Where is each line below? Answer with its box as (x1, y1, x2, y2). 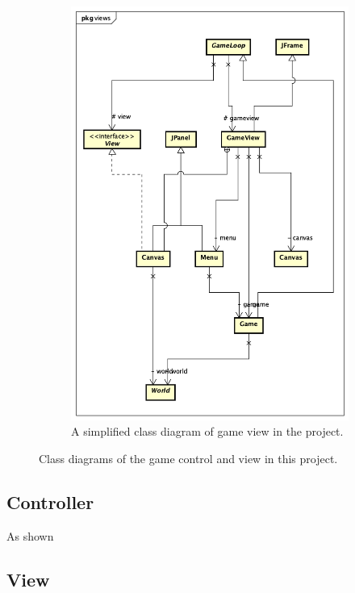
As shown (6, 527, 54, 544)
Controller (6, 489, 94, 514)
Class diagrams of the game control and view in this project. (39, 449, 338, 466)
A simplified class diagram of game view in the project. (71, 423, 344, 440)
